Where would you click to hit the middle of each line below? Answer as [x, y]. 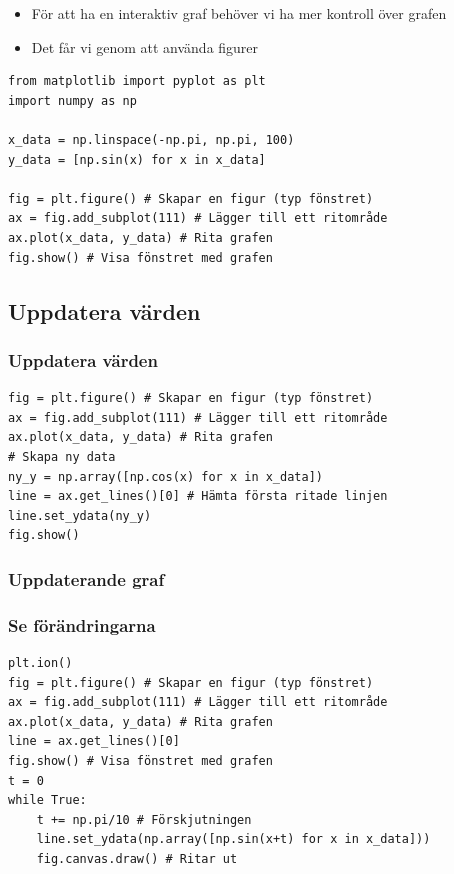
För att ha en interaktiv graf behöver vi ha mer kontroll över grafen [239, 13]
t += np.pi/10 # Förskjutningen [144, 819]
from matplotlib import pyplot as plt [137, 81]
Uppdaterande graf [86, 578]
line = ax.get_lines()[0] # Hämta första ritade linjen [198, 496]
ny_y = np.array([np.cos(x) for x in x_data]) [165, 476]
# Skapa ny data [62, 456]
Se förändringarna [82, 624]
